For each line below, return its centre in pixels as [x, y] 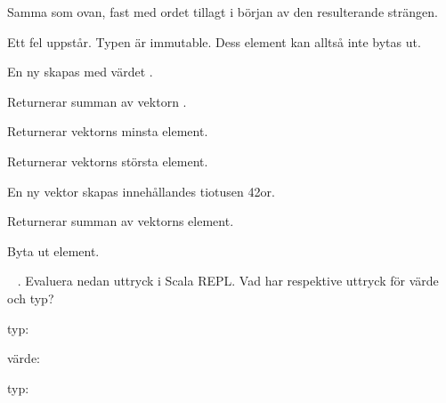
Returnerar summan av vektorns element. [121, 221]
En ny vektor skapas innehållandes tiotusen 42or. [141, 191]
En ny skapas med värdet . [80, 72]
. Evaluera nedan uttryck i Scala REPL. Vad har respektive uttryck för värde [228, 281]
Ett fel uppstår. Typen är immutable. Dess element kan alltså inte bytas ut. [214, 41]
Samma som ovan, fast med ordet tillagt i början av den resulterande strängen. [223, 12]
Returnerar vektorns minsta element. [108, 131]
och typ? [31, 298]
